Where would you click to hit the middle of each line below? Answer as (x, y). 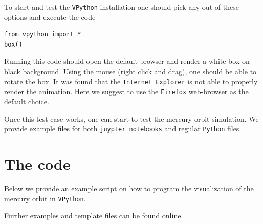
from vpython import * (43, 35)
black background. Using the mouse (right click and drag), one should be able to (130, 71)
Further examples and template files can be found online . (94, 216)
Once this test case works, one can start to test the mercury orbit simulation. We (131, 118)
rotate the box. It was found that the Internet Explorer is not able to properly (131, 81)
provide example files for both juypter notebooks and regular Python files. (123, 129)
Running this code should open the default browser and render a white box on (127, 61)
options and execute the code (50, 17)
